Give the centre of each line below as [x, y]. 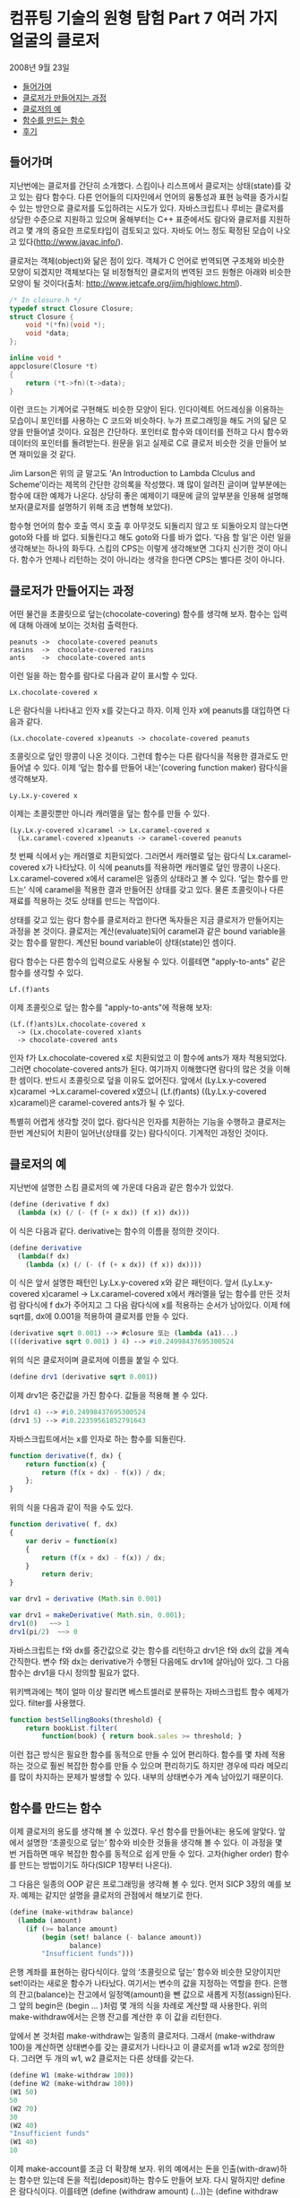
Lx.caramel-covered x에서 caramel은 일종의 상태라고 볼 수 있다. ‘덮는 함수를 [144, 879]
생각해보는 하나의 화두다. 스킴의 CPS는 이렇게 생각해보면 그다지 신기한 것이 [140, 549]
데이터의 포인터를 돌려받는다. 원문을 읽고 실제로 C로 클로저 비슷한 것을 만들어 [143, 443]
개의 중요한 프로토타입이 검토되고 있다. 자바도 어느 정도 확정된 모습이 [155, 230]
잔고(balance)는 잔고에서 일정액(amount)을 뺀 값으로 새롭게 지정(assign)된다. [155, 1994]
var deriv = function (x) [72, 1541]
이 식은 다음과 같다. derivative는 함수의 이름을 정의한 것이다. [114, 1230]
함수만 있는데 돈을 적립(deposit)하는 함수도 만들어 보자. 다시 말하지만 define [152, 2180]
